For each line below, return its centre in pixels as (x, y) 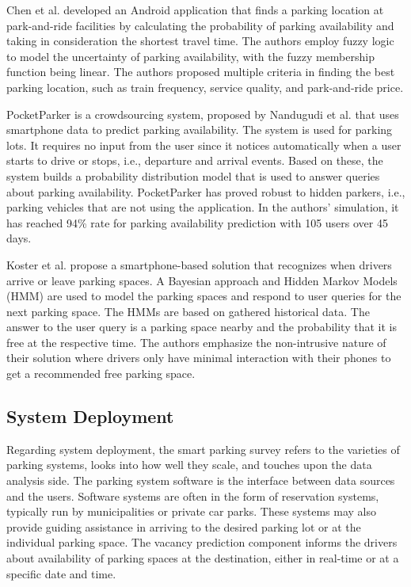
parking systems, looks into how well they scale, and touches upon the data (189, 465)
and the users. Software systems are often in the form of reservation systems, (193, 496)
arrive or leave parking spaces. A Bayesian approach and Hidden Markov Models (202, 280)
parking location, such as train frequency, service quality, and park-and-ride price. (205, 87)
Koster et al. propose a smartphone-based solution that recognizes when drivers (199, 264)
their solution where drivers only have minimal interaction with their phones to (199, 358)
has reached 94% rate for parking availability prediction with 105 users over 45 (197, 222)
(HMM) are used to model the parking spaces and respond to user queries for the (204, 296)
